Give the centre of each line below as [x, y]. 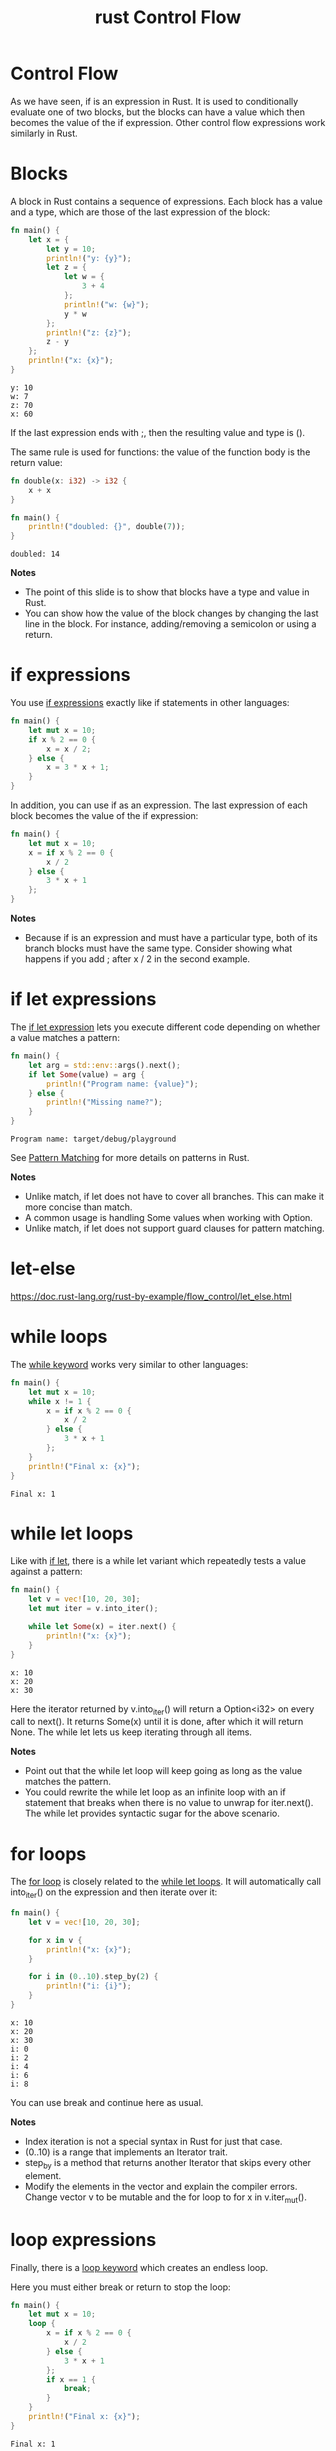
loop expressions [83, 2239]
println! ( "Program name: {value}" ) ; [122, 1084]
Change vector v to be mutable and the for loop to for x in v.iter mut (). [166, 2198]
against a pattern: [46, 1572]
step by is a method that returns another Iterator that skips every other [168, 2163]
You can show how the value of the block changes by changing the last [171, 613]
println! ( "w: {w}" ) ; [106, 304]
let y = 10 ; [71, 249]
